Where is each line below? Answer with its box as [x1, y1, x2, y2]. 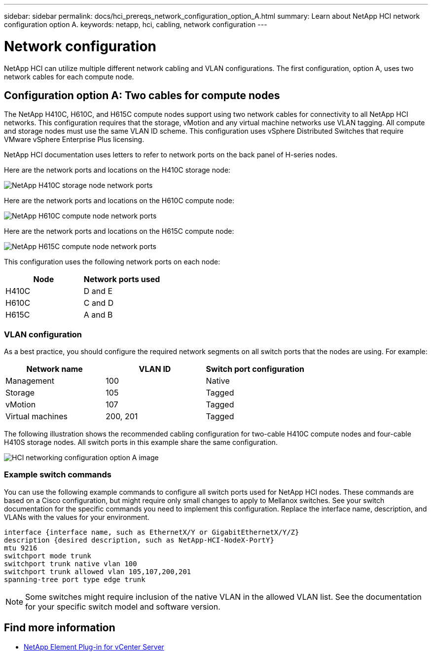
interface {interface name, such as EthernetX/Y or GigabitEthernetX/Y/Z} [4, 528, 299, 536]
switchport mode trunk [4, 551, 92, 560]
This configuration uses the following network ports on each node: [4, 257, 220, 266]
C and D [83, 298, 114, 308]
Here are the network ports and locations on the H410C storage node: [4, 166, 231, 175]
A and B [83, 310, 113, 320]
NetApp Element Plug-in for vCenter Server [24, 642, 164, 651]
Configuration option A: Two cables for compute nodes [4, 89, 280, 102]
